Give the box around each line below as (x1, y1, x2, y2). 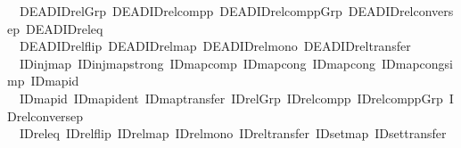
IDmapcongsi (381, 53, 453, 72)
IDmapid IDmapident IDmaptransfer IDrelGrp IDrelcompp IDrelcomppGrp (19, 88, 443, 107)
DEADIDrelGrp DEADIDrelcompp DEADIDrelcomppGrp (19, 2, 342, 20)
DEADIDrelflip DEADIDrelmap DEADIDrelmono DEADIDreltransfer (19, 37, 411, 55)
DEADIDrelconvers (348, 2, 454, 20)
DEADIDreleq (25, 19, 103, 37)
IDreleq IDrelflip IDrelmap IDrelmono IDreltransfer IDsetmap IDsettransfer (19, 124, 447, 143)
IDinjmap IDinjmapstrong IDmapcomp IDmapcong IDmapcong (19, 53, 375, 72)
